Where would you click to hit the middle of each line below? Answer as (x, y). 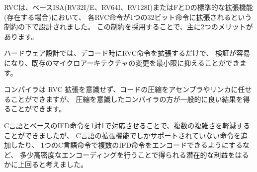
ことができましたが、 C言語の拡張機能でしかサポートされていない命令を (123, 135)
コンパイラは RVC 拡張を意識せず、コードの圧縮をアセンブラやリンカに (121, 89)
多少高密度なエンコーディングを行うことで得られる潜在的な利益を (127, 154)
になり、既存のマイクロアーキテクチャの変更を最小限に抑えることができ (122, 62)
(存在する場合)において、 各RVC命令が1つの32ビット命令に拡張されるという (128, 17)
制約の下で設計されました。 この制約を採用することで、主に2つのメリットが (128, 27)
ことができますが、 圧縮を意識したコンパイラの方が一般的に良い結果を (127, 99)
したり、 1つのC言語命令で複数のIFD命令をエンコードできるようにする (127, 145)
